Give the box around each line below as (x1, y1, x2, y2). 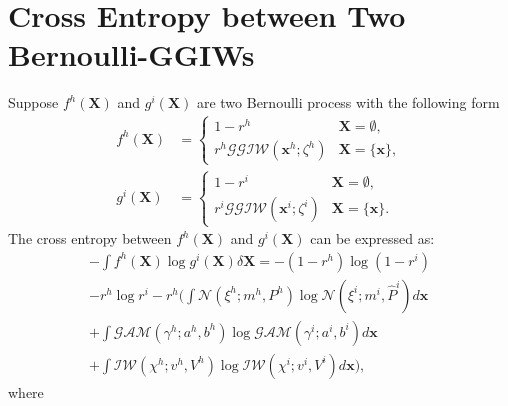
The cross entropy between (8, 228, 172, 249)
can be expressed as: (310, 228, 435, 249)
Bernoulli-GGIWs (8, 34, 255, 75)
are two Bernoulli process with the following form (196, 92, 500, 113)
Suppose (8, 92, 59, 113)
